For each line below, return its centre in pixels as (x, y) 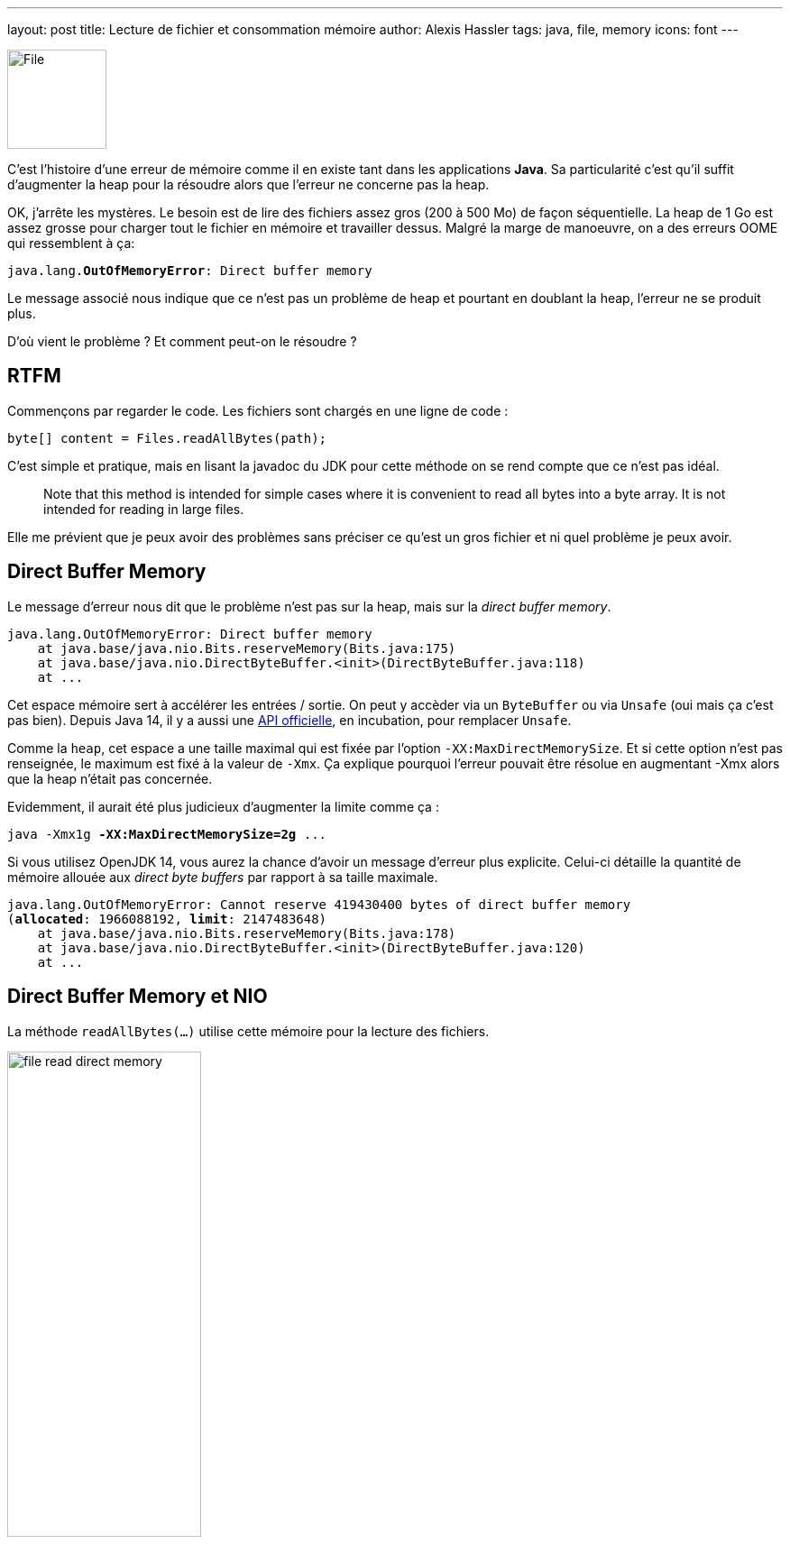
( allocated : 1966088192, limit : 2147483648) (167, 919)
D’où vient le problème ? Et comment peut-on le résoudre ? (182, 341)
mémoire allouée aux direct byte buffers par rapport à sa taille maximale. (223, 877)
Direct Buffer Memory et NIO (138, 997)
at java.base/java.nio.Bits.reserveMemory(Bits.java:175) (247, 648)
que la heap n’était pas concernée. (110, 778)
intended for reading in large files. (144, 509)
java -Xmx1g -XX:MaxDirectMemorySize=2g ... (167, 834)
